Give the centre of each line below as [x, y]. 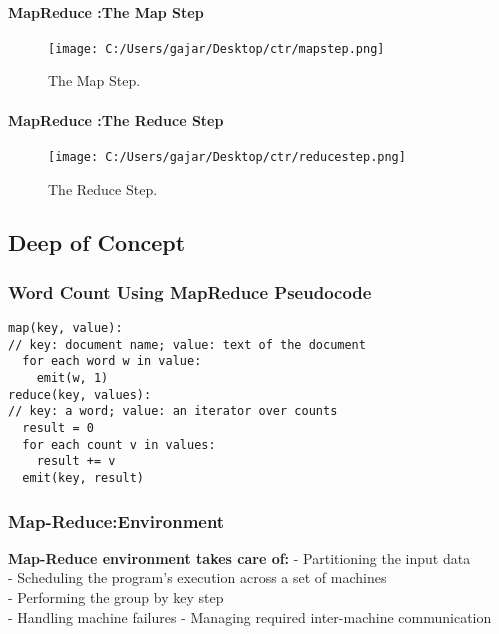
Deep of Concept [97, 242]
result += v [76, 461]
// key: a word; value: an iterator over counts [173, 411]
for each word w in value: [112, 361]
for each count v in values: [119, 444]
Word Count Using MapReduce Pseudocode [190, 291]
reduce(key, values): [80, 394]
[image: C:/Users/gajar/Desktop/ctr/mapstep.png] [216, 48]
